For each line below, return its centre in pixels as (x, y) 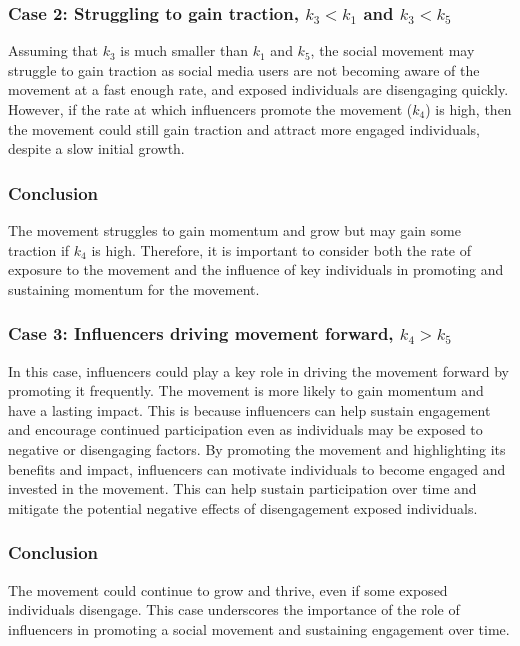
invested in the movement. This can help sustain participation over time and (242, 488)
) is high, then (468, 109)
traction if (39, 249)
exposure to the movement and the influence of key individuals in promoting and (256, 269)
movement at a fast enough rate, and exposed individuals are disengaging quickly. (258, 89)
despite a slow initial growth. (96, 148)
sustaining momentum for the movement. (134, 288)
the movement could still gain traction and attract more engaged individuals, (244, 128)
